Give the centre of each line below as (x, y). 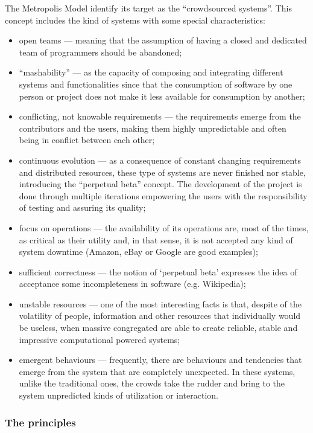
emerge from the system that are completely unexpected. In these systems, (157, 371)
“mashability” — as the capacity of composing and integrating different (151, 72)
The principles (40, 422)
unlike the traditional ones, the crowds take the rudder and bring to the (152, 383)
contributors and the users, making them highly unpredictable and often (153, 128)
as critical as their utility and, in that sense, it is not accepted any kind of (156, 239)
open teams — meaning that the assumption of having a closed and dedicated (163, 40)
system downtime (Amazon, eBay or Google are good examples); (138, 252)
